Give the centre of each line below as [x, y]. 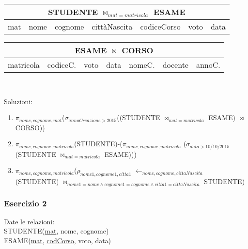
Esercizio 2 [25, 203]
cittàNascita [112, 26]
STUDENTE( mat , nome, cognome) [56, 231]
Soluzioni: [18, 101]
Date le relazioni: [29, 221]
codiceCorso [160, 26]
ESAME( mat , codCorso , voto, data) [58, 240]
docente [175, 65]
